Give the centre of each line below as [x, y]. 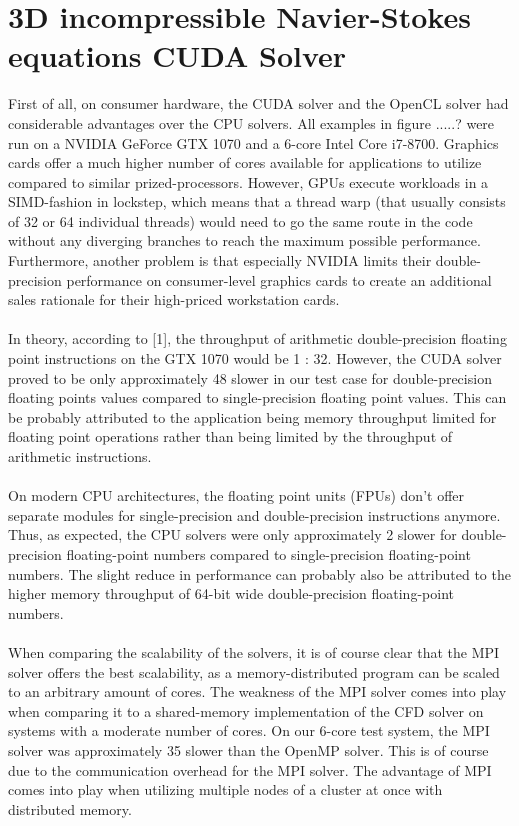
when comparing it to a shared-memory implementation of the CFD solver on [246, 710]
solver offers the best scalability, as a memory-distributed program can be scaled [254, 671]
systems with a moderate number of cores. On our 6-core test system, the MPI [249, 730]
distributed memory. [70, 808]
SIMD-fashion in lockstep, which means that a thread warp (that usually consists [257, 201]
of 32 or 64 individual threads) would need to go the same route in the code [240, 220]
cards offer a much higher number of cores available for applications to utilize [245, 162]
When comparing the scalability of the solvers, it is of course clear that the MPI [254, 651]
